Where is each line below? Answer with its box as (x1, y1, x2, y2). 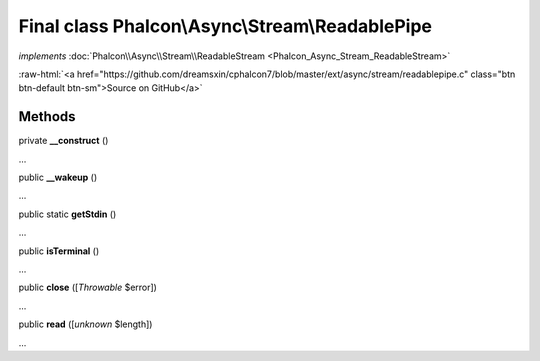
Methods (18, 108, 76, 125)
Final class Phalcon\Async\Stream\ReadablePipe (18, 15, 433, 37)
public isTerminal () (18, 245, 100, 257)
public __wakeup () (18, 171, 98, 184)
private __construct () (18, 135, 109, 147)
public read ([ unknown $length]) (18, 318, 153, 330)
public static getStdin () (18, 208, 117, 220)
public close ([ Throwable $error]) (18, 281, 157, 294)
